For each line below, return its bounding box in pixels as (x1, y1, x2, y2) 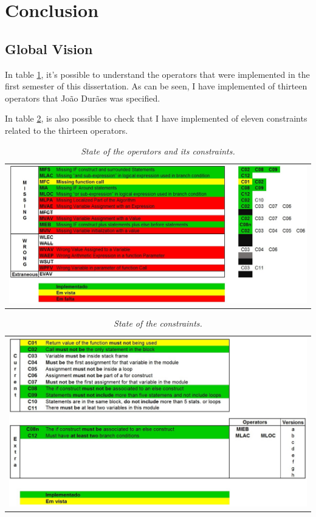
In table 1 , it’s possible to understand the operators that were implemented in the (5, 68, 310, 80)
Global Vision (5, 39, 93, 58)
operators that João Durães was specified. (5, 91, 160, 104)
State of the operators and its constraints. (81, 144, 235, 157)
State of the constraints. (114, 316, 202, 329)
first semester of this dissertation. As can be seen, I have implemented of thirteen (5, 80, 307, 92)
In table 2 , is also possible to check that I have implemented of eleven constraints (5, 112, 307, 125)
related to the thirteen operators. (5, 123, 128, 136)
